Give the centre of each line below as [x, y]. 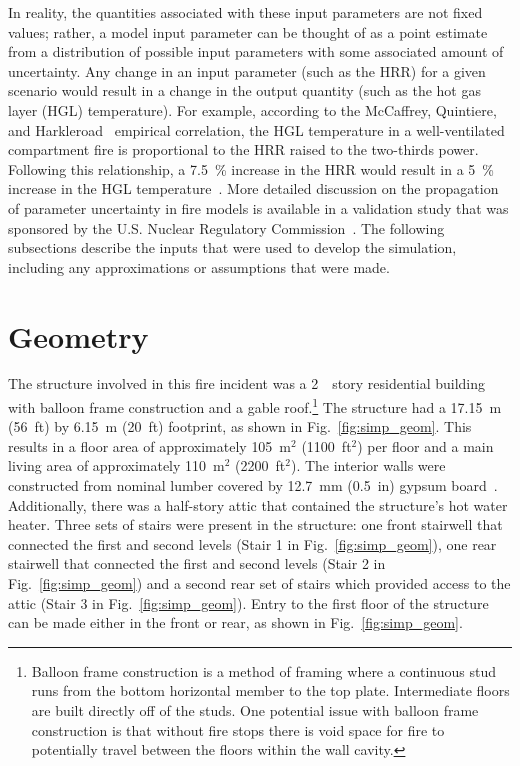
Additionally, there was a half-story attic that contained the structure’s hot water [258, 504]
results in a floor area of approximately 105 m [150, 445]
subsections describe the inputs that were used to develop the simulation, [232, 247]
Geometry [78, 335]
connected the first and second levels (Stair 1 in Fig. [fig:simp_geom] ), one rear [252, 543]
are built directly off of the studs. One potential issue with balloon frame [255, 710]
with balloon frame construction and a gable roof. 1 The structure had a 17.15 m [255, 405]
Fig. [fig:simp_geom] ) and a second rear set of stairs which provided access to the [259, 583]
